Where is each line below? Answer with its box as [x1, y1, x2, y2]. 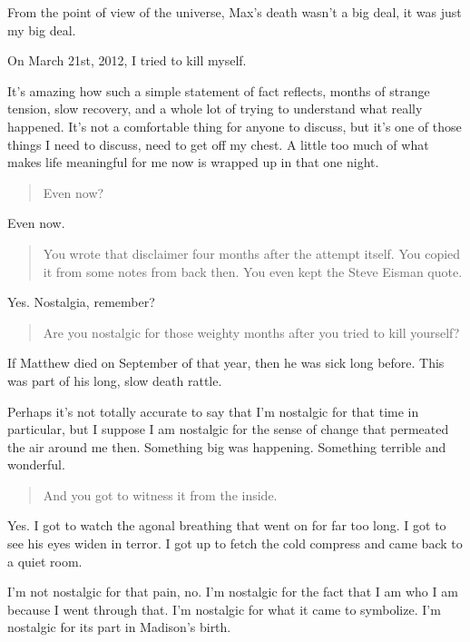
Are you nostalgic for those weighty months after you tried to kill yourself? [43, 322, 460, 341]
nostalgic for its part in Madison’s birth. [7, 617, 231, 637]
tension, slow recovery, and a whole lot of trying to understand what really [7, 99, 423, 118]
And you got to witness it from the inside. [43, 485, 278, 504]
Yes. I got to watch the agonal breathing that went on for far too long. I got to [7, 516, 446, 535]
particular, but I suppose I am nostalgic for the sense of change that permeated [7, 420, 449, 439]
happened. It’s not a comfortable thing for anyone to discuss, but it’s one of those [7, 116, 462, 135]
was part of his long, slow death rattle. [7, 370, 222, 390]
